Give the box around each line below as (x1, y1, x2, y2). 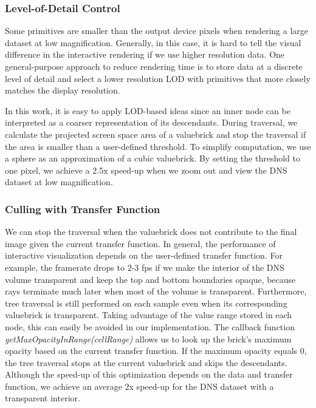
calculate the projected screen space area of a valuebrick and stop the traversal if (5, 127, 306, 140)
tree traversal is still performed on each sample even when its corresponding (5, 296, 287, 309)
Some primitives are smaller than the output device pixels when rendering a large (5, 24, 309, 37)
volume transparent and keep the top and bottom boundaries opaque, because (5, 273, 296, 285)
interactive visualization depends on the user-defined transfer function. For (5, 249, 283, 262)
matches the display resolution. (5, 84, 120, 97)
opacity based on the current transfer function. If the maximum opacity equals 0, (5, 344, 307, 357)
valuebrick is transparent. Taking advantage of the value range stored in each (5, 308, 292, 321)
